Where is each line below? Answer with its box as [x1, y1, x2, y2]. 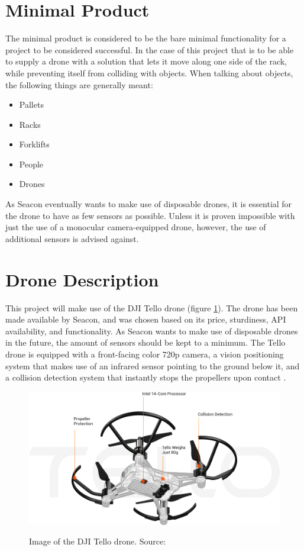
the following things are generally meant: [5, 78, 153, 91]
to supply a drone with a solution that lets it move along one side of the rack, [5, 55, 287, 67]
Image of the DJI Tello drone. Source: [29, 535, 166, 547]
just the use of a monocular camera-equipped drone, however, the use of [5, 221, 266, 233]
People [19, 157, 44, 170]
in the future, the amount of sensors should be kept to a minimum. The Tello [5, 336, 286, 349]
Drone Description [5, 267, 159, 291]
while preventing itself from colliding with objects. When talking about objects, [5, 66, 293, 79]
